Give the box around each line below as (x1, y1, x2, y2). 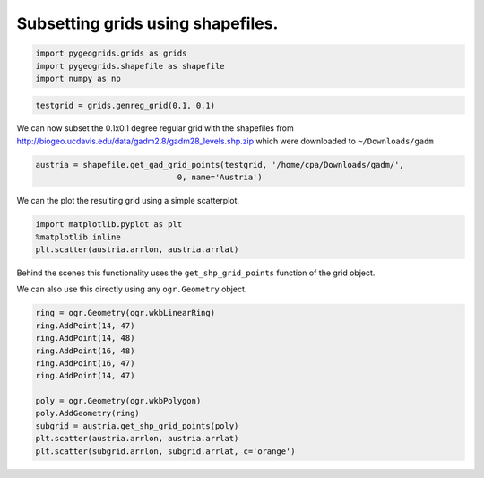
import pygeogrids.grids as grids (35, 48, 187, 58)
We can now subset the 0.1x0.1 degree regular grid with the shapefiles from (16, 123, 295, 134)
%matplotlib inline (35, 231, 121, 242)
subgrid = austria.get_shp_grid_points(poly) (35, 421, 239, 430)
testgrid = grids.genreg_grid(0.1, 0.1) (35, 100, 215, 110)
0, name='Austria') (177, 172, 264, 183)
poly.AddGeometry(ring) (35, 408, 141, 419)
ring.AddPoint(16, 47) (35, 358, 135, 368)
